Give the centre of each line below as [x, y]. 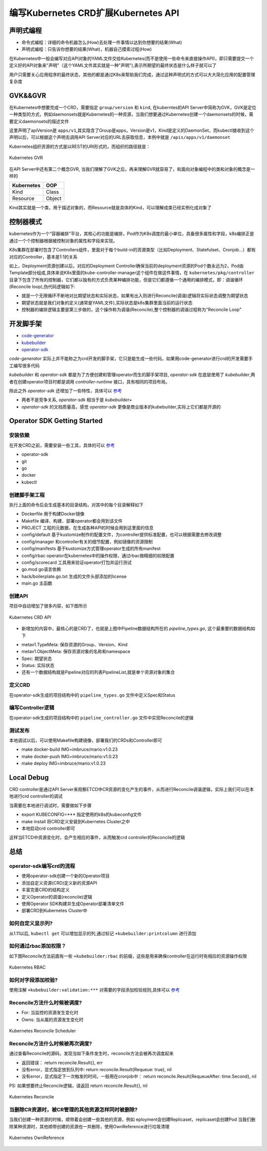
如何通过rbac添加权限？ [38, 946]
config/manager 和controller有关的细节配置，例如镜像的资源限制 [87, 542]
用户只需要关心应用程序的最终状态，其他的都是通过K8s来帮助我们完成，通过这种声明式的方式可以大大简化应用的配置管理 [132, 74]
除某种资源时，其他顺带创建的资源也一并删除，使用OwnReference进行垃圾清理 [89, 1126]
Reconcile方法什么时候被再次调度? [51, 1043]
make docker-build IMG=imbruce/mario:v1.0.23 [70, 749]
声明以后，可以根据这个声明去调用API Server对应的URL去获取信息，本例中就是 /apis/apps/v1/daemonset [120, 137]
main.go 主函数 [37, 583]
